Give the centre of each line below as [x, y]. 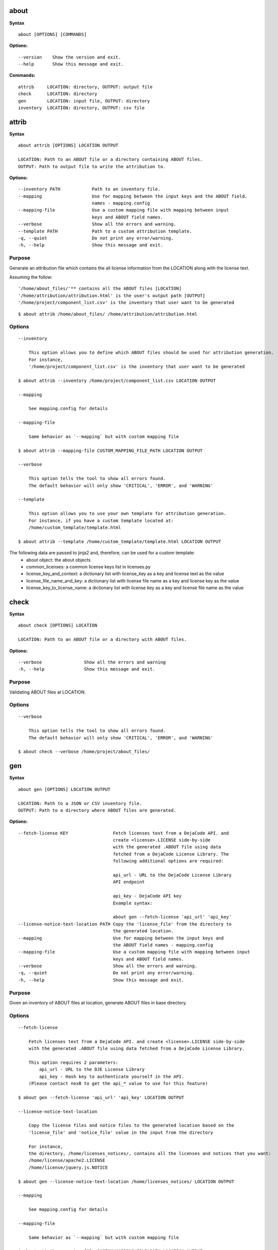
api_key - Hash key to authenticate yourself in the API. [112, 1076]
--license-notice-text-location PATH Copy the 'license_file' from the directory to [125, 924]
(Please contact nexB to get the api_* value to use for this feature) [118, 1083]
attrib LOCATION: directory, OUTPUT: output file [85, 87]
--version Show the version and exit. [69, 57]
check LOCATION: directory [58, 94]
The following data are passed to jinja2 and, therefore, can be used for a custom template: [102, 553]
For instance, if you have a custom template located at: [101, 520]
